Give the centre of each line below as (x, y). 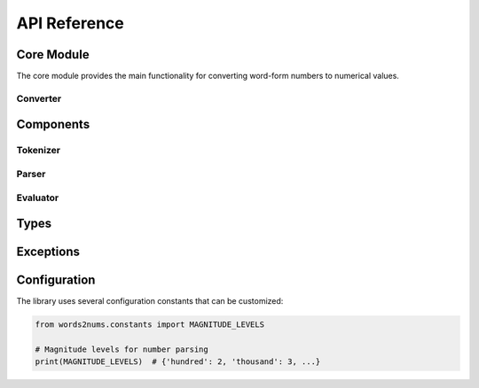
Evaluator (38, 198)
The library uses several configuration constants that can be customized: (150, 301)
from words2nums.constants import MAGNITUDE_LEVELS (150, 325)
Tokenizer (39, 151)
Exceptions (48, 252)
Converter (39, 98)
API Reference (70, 23)
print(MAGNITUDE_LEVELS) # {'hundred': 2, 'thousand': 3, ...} (178, 362)
